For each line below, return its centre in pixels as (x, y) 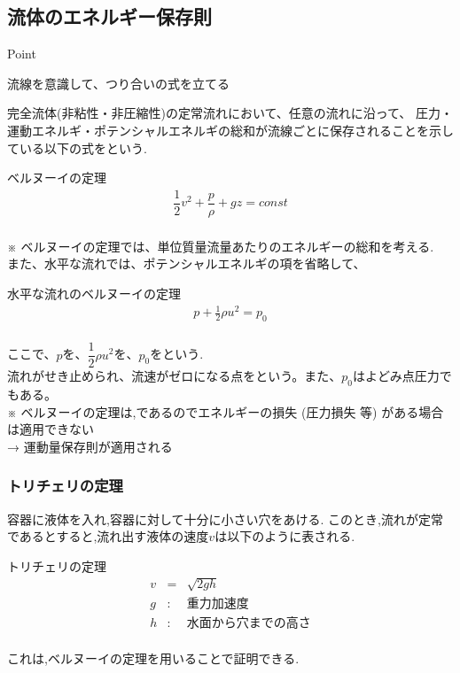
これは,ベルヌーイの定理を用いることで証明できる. (153, 658)
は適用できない (51, 429)
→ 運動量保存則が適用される (90, 446)
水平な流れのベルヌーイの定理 (94, 294)
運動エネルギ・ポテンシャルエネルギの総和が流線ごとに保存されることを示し (230, 130)
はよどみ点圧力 (396, 376)
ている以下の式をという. (77, 147)
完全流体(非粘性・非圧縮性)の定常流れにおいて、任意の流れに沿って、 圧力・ (230, 113)
